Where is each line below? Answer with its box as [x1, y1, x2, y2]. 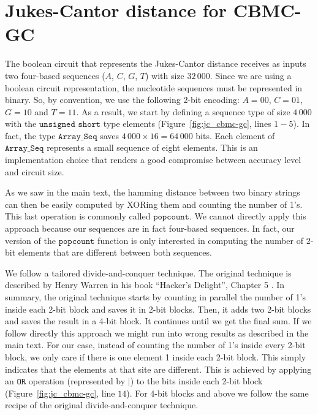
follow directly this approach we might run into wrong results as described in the [5, 326, 309, 339]
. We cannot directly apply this [189, 210, 306, 223]
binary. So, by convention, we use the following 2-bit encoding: [5, 93, 240, 106]
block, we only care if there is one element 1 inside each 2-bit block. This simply [5, 350, 306, 363]
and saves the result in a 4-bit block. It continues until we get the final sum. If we [5, 314, 312, 327]
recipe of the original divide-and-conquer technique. [5, 398, 199, 411]
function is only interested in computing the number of [97, 234, 303, 246]
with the [5, 117, 37, 130]
